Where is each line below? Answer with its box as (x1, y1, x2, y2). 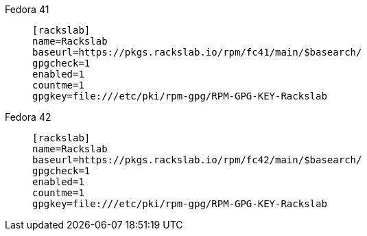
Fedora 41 (5, 3, 49, 15)
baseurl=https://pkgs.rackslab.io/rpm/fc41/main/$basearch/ (32, 47, 362, 58)
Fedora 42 (5, 111, 51, 123)
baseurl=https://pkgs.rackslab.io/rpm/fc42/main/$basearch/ (32, 154, 362, 165)
